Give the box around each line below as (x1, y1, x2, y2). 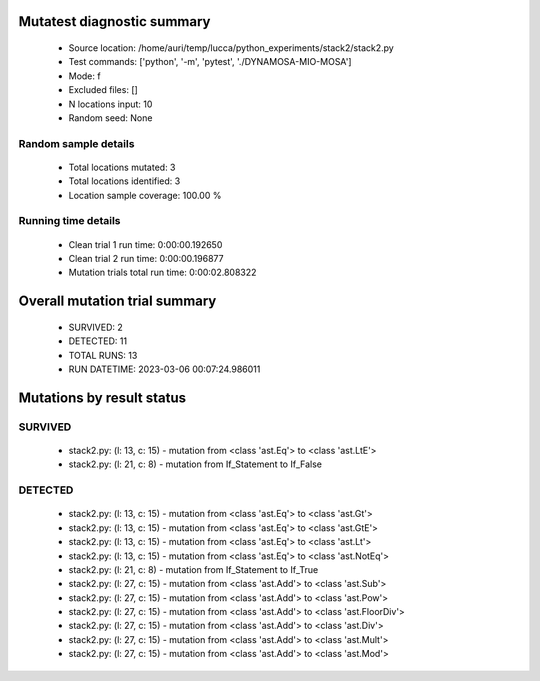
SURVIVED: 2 (68, 321, 124, 333)
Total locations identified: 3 (68, 175, 181, 187)
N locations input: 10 (68, 98, 153, 110)
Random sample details (18, 136, 135, 150)
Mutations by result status (18, 389, 187, 406)
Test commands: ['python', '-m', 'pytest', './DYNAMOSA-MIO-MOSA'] (68, 56, 352, 68)
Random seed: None (68, 111, 153, 124)
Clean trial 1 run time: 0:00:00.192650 (68, 238, 223, 250)
